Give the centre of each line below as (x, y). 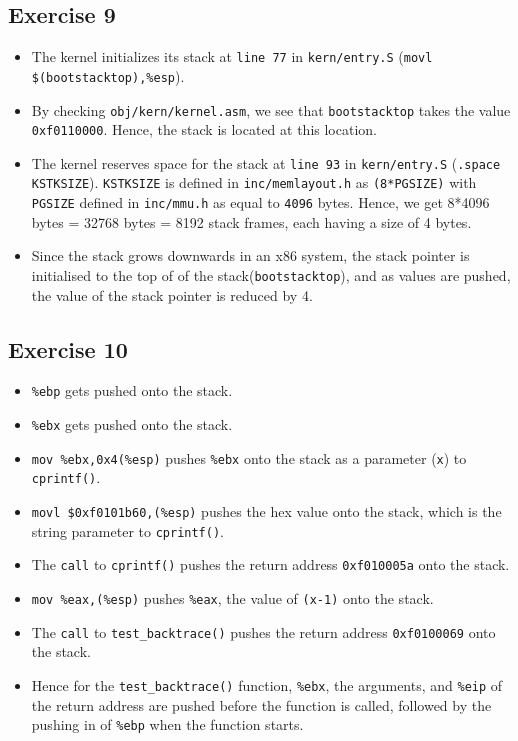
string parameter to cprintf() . (127, 530)
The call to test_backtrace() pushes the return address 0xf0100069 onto (263, 631)
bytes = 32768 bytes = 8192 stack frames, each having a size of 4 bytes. (251, 221)
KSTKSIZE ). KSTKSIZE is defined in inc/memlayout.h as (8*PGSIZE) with (254, 182)
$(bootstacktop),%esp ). (108, 75)
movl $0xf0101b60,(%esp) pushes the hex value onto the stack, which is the (266, 511)
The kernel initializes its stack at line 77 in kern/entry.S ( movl (232, 56)
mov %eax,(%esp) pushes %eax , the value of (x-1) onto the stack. (232, 598)
